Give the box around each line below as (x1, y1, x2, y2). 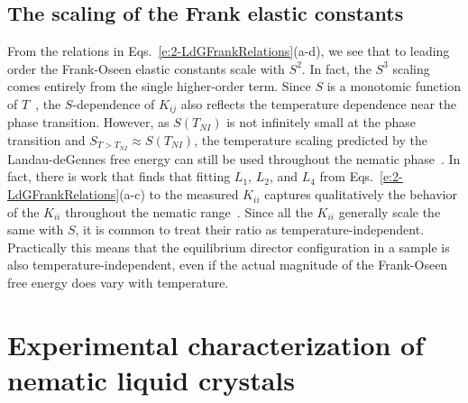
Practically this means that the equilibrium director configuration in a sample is (7, 237, 450, 256)
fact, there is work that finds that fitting (7, 167, 231, 186)
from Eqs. (319, 167, 374, 186)
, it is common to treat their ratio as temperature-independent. (75, 220, 425, 239)
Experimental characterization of (7, 325, 425, 362)
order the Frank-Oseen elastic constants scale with (7, 59, 285, 78)
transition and (7, 131, 86, 150)
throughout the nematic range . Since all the (65, 202, 313, 221)
